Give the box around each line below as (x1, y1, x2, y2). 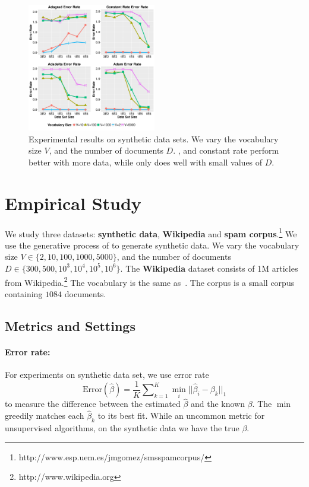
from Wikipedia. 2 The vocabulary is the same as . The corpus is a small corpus (5, 274, 295, 288)
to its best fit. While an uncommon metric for (97, 409, 265, 422)
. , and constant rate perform (173, 144, 279, 157)
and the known (190, 397, 245, 410)
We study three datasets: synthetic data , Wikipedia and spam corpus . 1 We (5, 225, 297, 240)
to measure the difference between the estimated (5, 397, 181, 410)
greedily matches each (5, 409, 84, 422)
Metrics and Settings (5, 316, 135, 335)
